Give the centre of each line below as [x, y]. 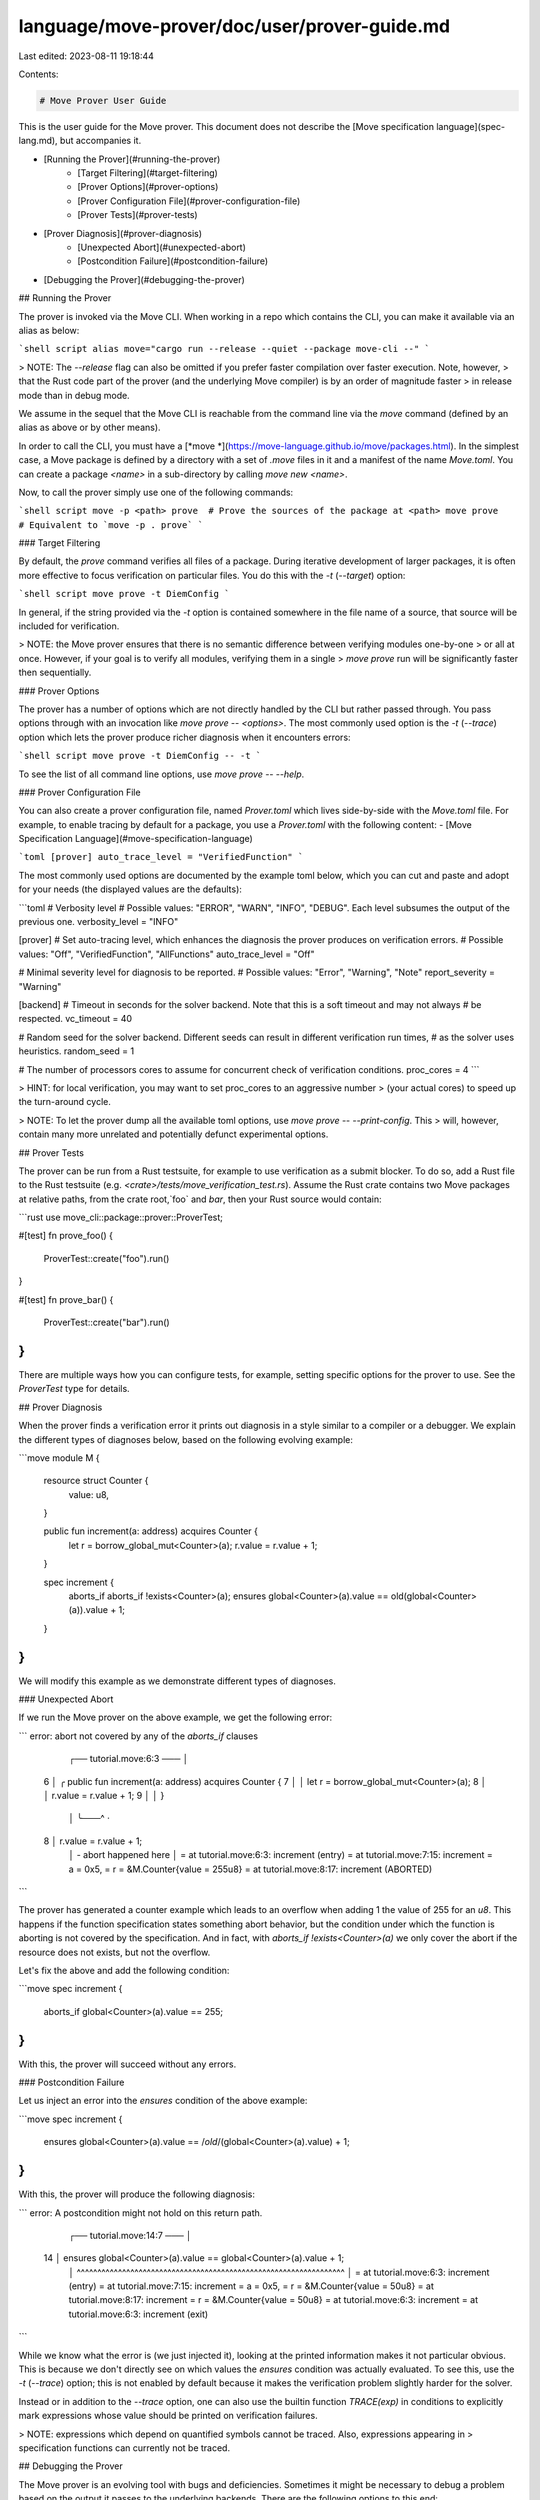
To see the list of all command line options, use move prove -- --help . [161, 774]
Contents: [38, 74]
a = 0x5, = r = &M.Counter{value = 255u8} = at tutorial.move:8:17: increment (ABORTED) [250, 1869]
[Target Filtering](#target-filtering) [148, 173]
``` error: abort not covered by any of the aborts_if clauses [138, 1736]
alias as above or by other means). [89, 427]
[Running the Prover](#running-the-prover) [132, 159]
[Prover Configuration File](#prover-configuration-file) [189, 201]
